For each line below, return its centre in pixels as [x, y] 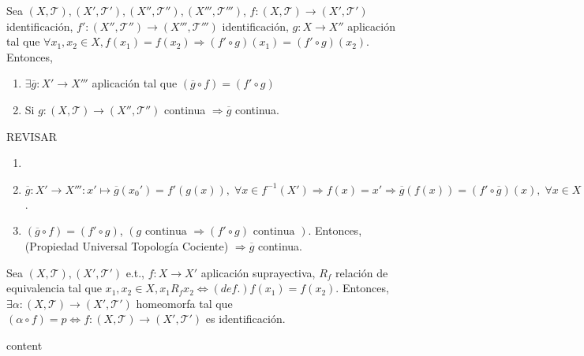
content [24, 345]
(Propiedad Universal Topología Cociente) [127, 245]
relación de [362, 272]
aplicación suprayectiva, [258, 272]
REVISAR [32, 136]
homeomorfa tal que [184, 303]
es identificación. [245, 319]
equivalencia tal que [54, 288]
